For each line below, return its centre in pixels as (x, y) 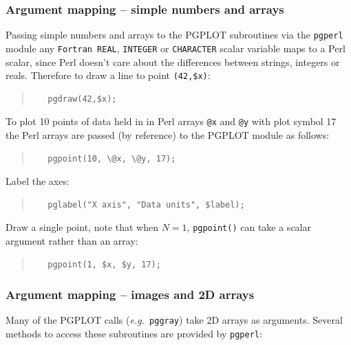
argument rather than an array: (72, 241)
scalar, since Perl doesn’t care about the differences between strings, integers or (173, 62)
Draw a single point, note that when (82, 227)
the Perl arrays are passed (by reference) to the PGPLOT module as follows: (168, 135)
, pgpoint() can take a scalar (249, 227)
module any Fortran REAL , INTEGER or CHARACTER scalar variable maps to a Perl (175, 48)
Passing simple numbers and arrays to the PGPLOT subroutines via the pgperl (174, 35)
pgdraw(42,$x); (82, 99)
